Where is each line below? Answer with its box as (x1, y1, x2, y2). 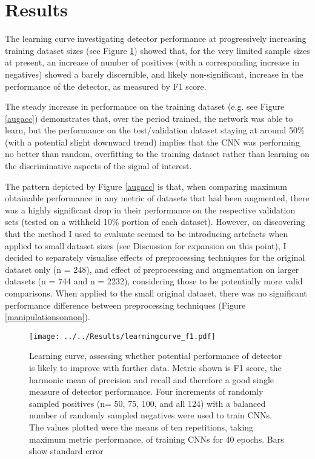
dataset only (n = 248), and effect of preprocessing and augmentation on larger (5, 263, 299, 275)
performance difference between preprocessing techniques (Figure (5, 298, 246, 311)
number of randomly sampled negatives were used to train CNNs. (29, 409, 273, 421)
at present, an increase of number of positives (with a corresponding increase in (5, 56, 300, 69)
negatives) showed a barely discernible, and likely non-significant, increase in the (5, 67, 303, 80)
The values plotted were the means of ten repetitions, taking (29, 421, 254, 433)
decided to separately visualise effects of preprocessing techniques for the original (5, 251, 305, 264)
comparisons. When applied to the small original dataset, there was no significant (5, 287, 307, 299)
